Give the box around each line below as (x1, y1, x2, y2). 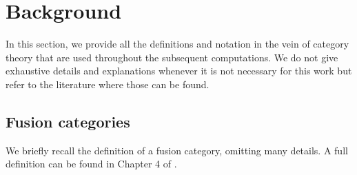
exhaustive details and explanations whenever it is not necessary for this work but (6, 63, 352, 78)
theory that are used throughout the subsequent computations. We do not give (6, 50, 338, 64)
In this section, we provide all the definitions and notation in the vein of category (6, 37, 349, 51)
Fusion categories (6, 110, 130, 132)
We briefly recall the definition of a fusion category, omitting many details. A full (6, 143, 348, 157)
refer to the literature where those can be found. (6, 76, 210, 91)
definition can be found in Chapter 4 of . (6, 156, 177, 171)
